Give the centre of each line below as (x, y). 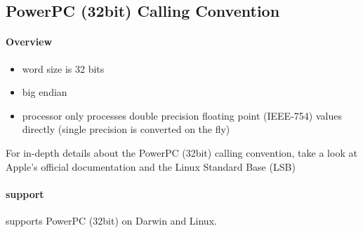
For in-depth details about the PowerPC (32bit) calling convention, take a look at (181, 152)
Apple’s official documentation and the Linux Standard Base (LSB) (151, 166)
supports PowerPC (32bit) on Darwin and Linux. (111, 220)
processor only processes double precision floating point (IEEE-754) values (182, 115)
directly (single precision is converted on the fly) (126, 129)
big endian (45, 92)
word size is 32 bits (63, 68)
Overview (29, 42)
